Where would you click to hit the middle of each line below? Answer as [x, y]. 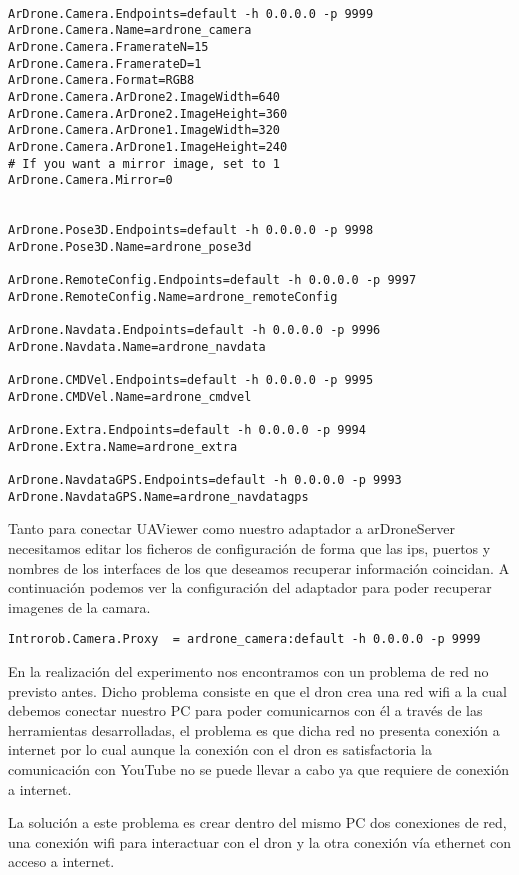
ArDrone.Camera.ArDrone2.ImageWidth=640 [144, 96]
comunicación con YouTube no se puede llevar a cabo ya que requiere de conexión [259, 768]
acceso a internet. [61, 861]
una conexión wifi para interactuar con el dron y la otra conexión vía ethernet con [260, 841]
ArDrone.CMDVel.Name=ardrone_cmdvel [130, 396]
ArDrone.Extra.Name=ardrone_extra [123, 446]
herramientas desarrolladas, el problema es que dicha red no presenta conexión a [254, 729]
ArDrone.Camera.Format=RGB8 [101, 80]
